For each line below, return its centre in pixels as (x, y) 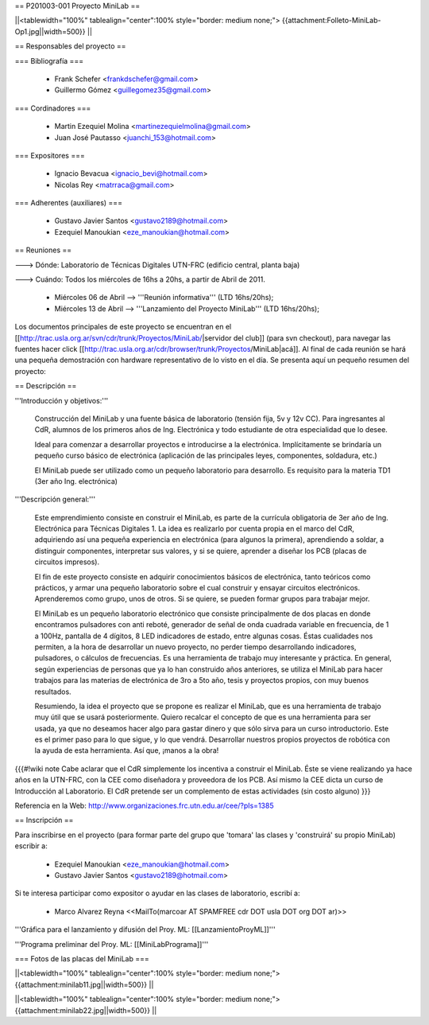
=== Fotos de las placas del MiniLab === (82, 958)
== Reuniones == (43, 250)
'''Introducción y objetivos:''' (62, 400)
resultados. (53, 692)
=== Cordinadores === (53, 108)
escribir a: (31, 846)
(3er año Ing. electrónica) (76, 481)
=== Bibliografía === (49, 60)
